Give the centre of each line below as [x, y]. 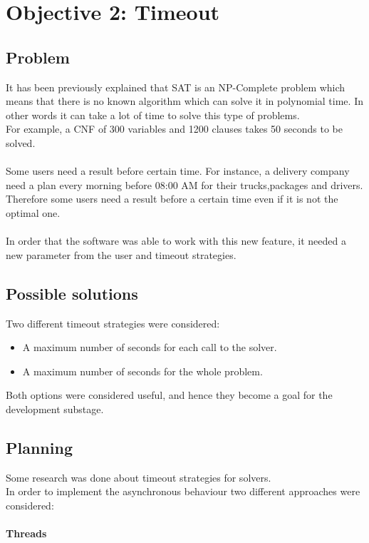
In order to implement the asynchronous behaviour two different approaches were [183, 491]
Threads [26, 533]
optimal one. [33, 212]
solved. [21, 142]
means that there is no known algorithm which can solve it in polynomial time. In [184, 101]
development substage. [55, 408]
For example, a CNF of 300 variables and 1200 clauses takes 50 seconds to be [174, 129]
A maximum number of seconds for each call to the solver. [150, 347]
